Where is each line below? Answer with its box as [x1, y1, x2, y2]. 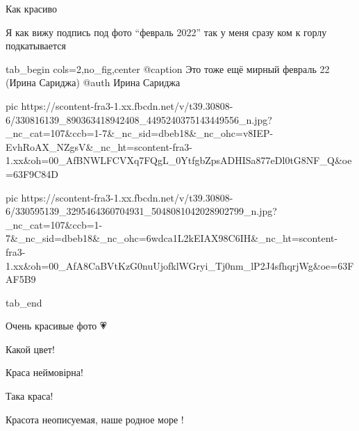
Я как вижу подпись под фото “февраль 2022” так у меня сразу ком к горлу [6, 24, 327, 39]
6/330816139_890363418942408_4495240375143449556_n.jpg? [6, 112, 272, 127]
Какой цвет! [6, 341, 55, 356]
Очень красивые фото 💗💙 [6, 318, 110, 333]
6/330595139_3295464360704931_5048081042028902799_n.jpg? [6, 204, 277, 218]
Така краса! [6, 389, 53, 403]
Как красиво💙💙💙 [6, 1, 65, 15]
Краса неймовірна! [6, 365, 83, 380]
